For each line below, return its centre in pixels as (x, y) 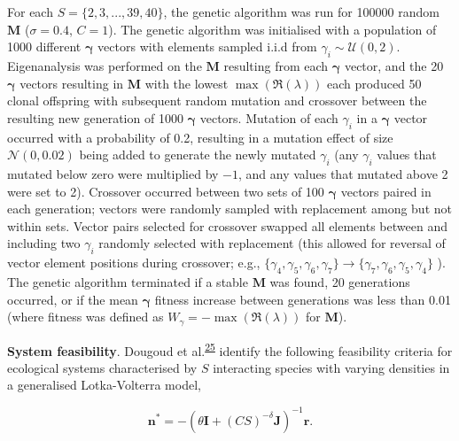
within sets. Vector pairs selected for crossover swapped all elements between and (227, 225)
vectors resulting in (72, 83)
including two (44, 243)
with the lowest (187, 83)
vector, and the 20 (394, 65)
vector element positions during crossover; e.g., (134, 263)
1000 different (44, 46)
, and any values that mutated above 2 (343, 173)
